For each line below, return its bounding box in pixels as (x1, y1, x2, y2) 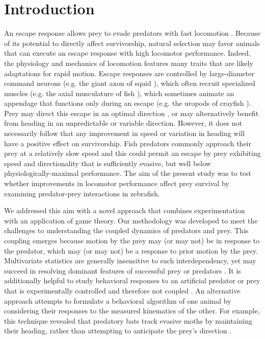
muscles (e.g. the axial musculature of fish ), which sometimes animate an (4, 87, 234, 98)
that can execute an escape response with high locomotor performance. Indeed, (4, 48, 251, 58)
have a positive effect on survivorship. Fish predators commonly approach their (4, 138, 251, 148)
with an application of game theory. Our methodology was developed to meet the (4, 215, 258, 225)
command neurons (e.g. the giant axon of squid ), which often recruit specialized (4, 78, 256, 88)
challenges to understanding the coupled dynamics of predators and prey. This (4, 225, 249, 236)
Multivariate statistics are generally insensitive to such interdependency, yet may (4, 255, 256, 266)
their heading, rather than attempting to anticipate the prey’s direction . (4, 325, 231, 336)
